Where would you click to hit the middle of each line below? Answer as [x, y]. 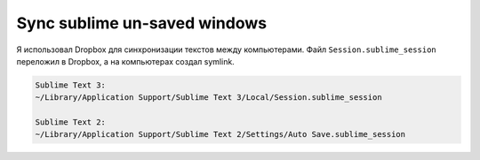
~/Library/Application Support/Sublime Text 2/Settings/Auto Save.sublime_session [220, 134]
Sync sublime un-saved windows [141, 23]
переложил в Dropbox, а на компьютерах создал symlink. [125, 61]
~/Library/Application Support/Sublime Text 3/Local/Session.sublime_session [208, 98]
